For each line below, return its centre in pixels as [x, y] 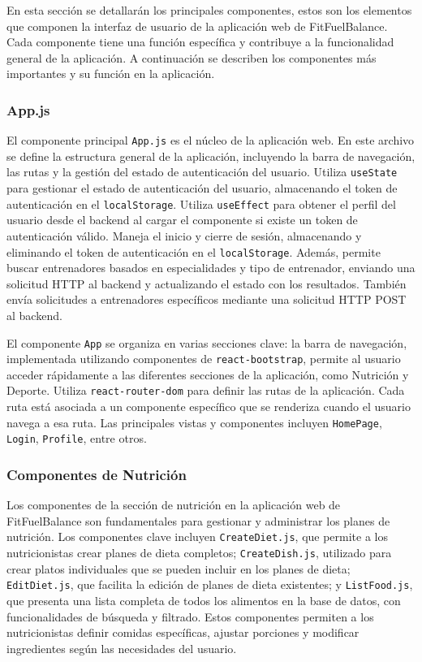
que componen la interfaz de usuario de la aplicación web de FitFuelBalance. [197, 26]
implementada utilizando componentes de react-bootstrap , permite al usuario [204, 359]
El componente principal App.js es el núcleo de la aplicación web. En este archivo [211, 140]
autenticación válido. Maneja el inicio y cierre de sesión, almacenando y [184, 235]
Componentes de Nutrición [97, 474]
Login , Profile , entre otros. [77, 438]
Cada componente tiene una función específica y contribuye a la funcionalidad [200, 42]
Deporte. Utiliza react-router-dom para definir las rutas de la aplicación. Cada [206, 390]
